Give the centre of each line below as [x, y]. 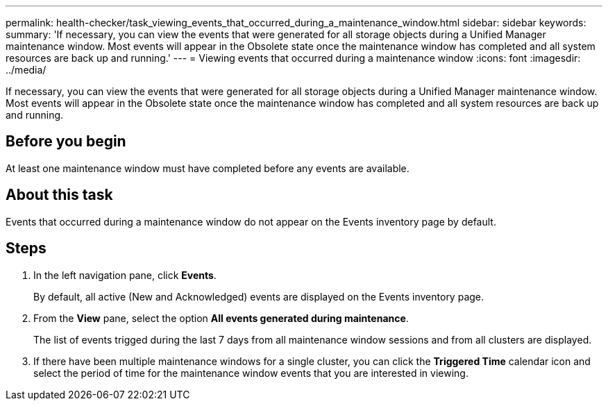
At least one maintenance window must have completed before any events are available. [208, 168]
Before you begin [66, 142]
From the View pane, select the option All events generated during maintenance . [221, 318]
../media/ [26, 70]
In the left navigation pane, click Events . [125, 275]
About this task [59, 195]
